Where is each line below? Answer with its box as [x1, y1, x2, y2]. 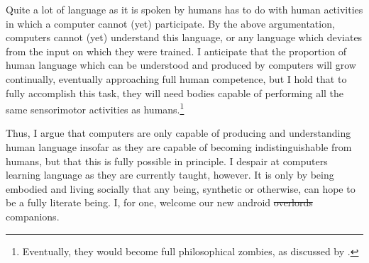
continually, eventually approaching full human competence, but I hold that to [6, 71, 347, 86]
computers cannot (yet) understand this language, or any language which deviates [6, 30, 363, 45]
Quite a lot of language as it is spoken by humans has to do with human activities [6, 2, 363, 16]
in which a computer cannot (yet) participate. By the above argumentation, [6, 16, 335, 30]
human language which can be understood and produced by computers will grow [6, 57, 356, 72]
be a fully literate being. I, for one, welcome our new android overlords [6, 195, 313, 210]
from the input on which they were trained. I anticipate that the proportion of [6, 43, 347, 58]
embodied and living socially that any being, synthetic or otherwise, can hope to [6, 181, 356, 196]
